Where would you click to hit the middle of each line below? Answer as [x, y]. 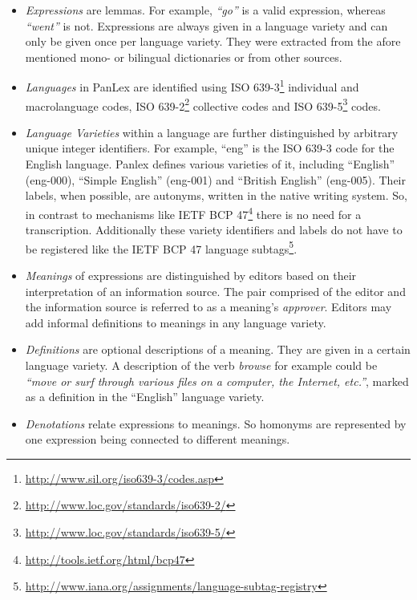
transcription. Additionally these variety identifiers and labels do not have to [214, 230]
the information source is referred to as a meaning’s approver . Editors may [208, 307]
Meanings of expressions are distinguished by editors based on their [191, 275]
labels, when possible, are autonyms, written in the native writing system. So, [216, 195]
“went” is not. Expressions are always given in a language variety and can [206, 25]
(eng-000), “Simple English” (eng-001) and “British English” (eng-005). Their [215, 179]
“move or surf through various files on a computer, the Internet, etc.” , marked [217, 381]
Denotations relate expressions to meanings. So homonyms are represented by [216, 423]
